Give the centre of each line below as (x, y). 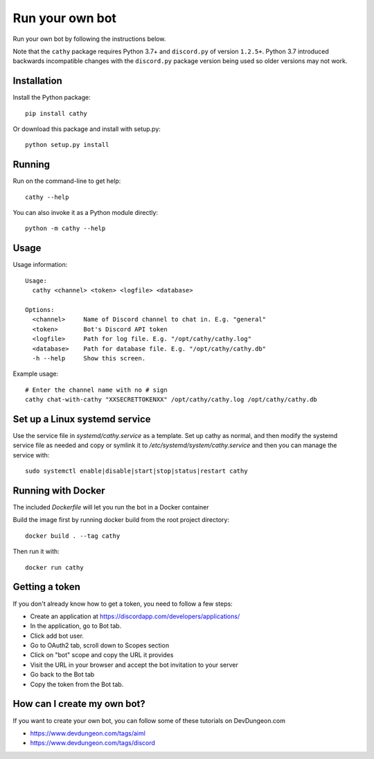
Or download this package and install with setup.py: (87, 129)
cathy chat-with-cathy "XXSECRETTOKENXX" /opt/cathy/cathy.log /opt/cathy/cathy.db (171, 400)
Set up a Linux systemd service (82, 419)
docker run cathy (54, 567)
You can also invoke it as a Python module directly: (86, 213)
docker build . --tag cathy (73, 536)
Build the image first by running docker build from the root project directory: (121, 520)
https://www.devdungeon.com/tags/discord (93, 743)
